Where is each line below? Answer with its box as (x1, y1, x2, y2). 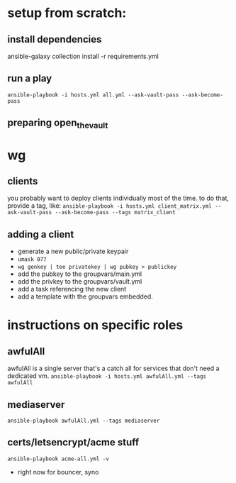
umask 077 (17, 256, 47, 263)
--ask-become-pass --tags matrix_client (55, 209, 176, 216)
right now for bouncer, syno (17, 467, 99, 476)
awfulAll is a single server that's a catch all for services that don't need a (7, 364, 220, 373)
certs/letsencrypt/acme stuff (7, 436, 140, 448)
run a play (7, 72, 52, 84)
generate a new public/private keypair (17, 247, 129, 256)
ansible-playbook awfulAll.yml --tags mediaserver (7, 417, 160, 425)
